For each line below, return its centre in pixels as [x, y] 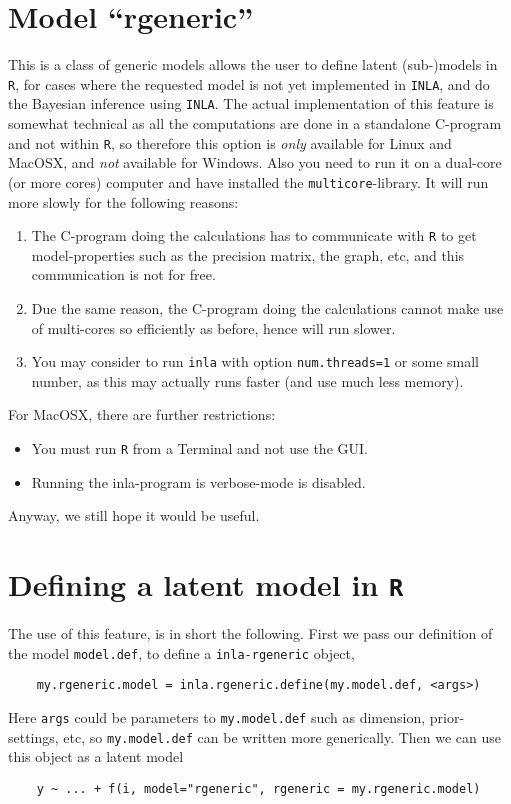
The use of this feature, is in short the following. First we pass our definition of [250, 633]
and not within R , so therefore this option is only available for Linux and [230, 142]
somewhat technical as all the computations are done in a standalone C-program [255, 123]
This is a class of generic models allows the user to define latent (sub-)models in [253, 64]
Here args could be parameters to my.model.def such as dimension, [217, 717]
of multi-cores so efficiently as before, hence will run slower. [213, 327]
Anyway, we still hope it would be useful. [134, 515]
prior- [447, 717]
